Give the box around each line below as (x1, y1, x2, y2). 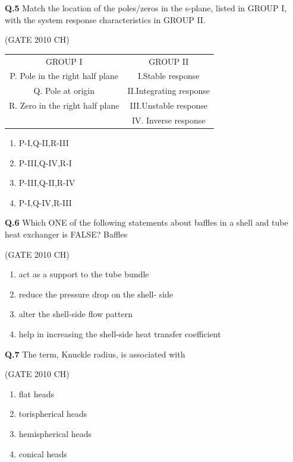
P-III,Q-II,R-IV (18, 176, 75, 189)
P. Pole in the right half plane (10, 69, 118, 82)
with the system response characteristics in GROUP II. (5, 13, 206, 26)
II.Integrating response (127, 84, 210, 97)
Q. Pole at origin (33, 84, 94, 97)
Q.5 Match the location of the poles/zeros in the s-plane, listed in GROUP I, (5, 2, 287, 14)
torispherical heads (18, 407, 87, 420)
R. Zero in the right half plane (9, 99, 119, 112)
